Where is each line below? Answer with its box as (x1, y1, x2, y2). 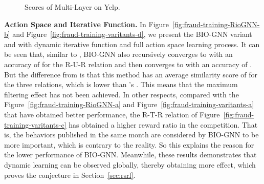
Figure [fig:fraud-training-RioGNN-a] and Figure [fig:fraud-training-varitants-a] (4, 99, 254, 110)
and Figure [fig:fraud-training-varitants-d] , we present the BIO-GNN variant (12, 29, 252, 39)
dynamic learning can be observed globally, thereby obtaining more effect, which (4, 159, 256, 170)
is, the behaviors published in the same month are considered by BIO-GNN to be (4, 129, 259, 140)
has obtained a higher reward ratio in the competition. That (69, 119, 258, 130)
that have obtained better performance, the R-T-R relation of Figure (4, 109, 220, 119)
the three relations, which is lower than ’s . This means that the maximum (4, 79, 238, 90)
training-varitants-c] (4, 119, 67, 130)
